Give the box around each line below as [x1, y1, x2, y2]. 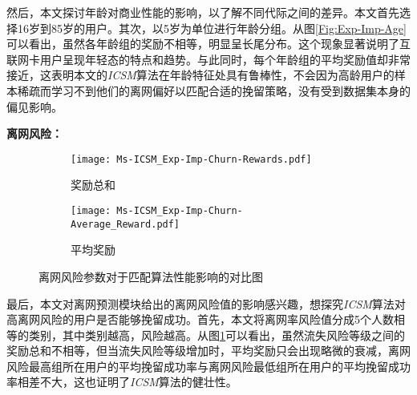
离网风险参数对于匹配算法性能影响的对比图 [38, 268, 263, 284]
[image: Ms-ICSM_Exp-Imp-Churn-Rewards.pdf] [71, 153, 312, 165]
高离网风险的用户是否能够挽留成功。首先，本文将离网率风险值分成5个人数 [6, 311, 394, 328]
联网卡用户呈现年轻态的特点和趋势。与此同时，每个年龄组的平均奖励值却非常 [6, 50, 411, 67]
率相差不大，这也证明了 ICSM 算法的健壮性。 [6, 373, 237, 390]
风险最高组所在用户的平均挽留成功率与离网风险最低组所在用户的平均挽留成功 [6, 357, 411, 374]
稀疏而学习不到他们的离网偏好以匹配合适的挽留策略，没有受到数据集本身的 [17, 82, 411, 99]
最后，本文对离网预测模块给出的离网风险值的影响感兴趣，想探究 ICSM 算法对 [6, 295, 406, 312]
